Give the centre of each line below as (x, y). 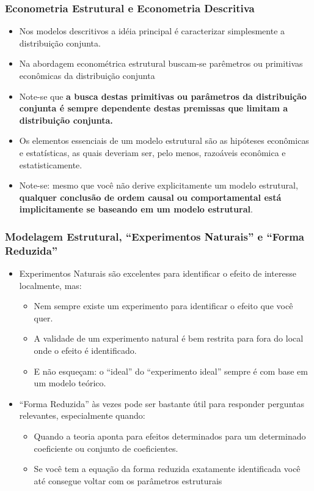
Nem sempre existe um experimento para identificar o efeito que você (163, 306)
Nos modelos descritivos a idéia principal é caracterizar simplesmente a (152, 31)
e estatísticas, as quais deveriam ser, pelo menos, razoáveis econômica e (152, 152)
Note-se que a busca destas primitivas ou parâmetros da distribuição (163, 96)
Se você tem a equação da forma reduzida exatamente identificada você (167, 469)
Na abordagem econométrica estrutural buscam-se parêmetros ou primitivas (161, 63)
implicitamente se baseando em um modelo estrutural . (136, 209)
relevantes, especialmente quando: (82, 415)
